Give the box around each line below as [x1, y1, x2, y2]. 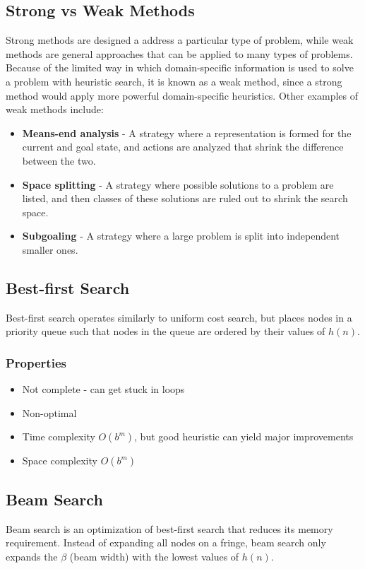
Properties [6, 353, 66, 371]
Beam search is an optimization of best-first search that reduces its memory [6, 521, 333, 536]
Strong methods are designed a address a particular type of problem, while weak [6, 33, 354, 47]
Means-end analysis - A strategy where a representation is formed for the [22, 125, 352, 140]
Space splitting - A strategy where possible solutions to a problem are [22, 177, 334, 192]
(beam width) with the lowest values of [69, 549, 239, 563]
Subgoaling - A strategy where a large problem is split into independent [22, 228, 340, 243]
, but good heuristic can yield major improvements [134, 429, 354, 444]
